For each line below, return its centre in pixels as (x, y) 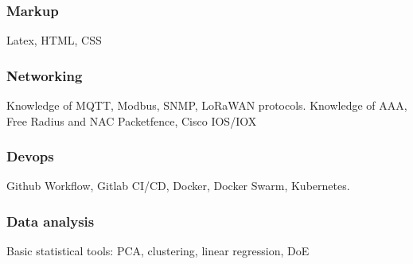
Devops (30, 156)
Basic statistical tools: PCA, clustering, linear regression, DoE (158, 251)
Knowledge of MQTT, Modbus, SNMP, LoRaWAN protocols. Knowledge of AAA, (207, 105)
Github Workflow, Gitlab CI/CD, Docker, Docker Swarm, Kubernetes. (178, 186)
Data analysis (51, 221)
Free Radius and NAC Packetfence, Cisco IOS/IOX (132, 120)
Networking (45, 75)
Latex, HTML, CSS (54, 40)
